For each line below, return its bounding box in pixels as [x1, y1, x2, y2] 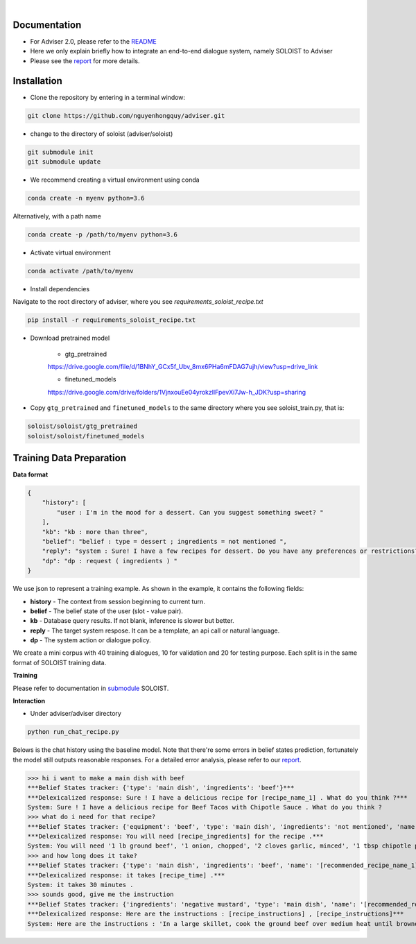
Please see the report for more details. [30, 56, 140, 65]
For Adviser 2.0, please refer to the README [30, 37, 157, 45]
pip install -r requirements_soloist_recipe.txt [27, 316, 196, 324]
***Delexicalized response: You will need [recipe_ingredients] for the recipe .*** [27, 832, 324, 841]
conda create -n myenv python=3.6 [27, 194, 145, 202]
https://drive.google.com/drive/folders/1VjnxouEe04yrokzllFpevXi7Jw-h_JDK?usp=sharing [47, 388, 306, 396]
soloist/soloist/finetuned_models [27, 432, 145, 440]
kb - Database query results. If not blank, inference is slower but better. [30, 617, 235, 625]
